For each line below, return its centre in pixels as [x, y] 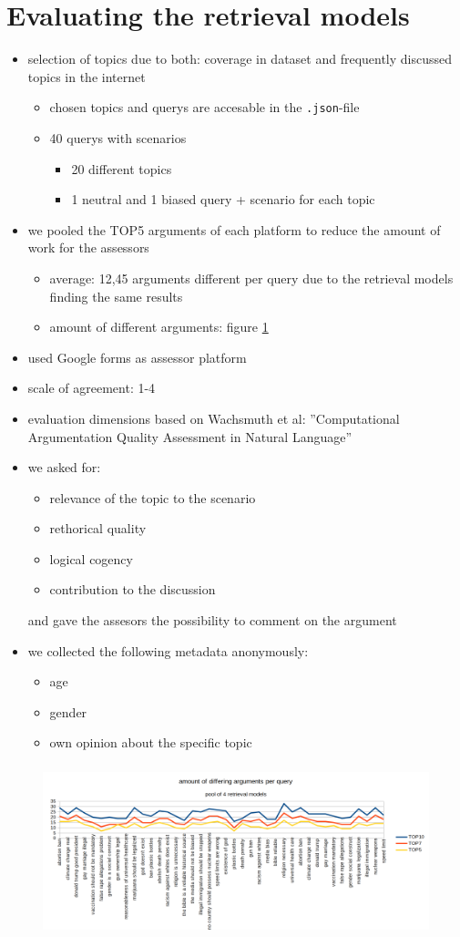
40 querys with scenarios [118, 137]
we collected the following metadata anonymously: [168, 650]
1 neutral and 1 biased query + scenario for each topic [223, 199]
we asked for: [64, 467]
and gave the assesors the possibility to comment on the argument [212, 620]
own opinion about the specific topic [151, 742]
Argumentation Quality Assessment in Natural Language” [190, 436]
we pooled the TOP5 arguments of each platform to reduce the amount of [234, 229]
